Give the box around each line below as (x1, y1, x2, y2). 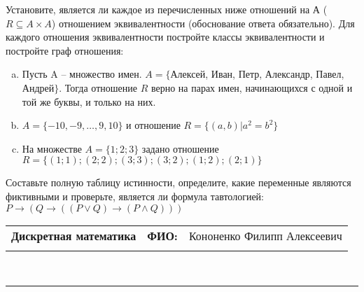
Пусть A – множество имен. (22, 67, 142, 81)
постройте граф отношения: (6, 43, 124, 57)
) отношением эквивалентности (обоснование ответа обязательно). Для (51, 15, 355, 30)
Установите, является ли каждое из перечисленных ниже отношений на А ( (6, 2, 328, 16)
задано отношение (141, 141, 219, 155)
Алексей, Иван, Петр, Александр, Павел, (170, 67, 344, 81)
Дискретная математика (11, 227, 136, 244)
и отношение (126, 118, 181, 132)
